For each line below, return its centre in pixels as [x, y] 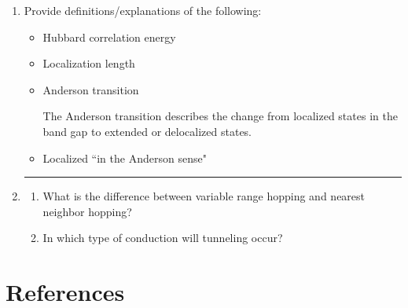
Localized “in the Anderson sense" [125, 158]
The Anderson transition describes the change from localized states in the [220, 116]
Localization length [89, 63]
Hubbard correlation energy [109, 37]
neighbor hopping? [87, 211]
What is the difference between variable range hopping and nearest [204, 196]
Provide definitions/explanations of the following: [143, 10]
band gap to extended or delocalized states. [147, 131]
